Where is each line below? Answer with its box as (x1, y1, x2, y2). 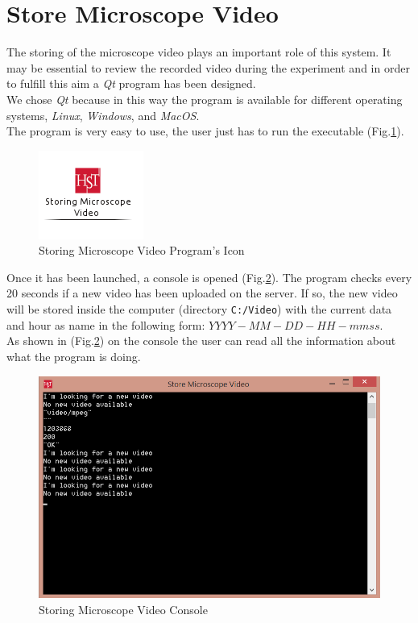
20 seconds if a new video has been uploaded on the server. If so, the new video (6, 285, 398, 301)
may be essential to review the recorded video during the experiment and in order (6, 59, 410, 76)
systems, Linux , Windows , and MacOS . (6, 106, 200, 123)
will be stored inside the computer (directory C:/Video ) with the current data (6, 301, 392, 318)
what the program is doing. (6, 347, 141, 364)
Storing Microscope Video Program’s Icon (39, 242, 245, 259)
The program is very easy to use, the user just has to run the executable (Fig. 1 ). (6, 123, 404, 139)
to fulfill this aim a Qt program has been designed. (6, 75, 256, 92)
